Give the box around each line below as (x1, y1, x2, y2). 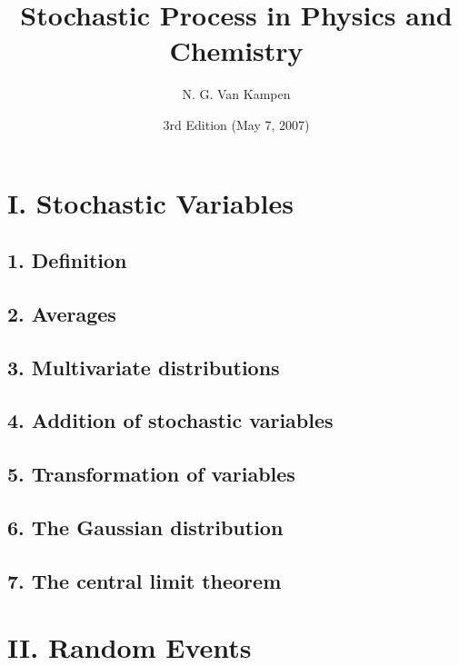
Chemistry (169, 32, 304, 69)
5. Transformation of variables (7, 460, 295, 488)
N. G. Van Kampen (182, 84, 291, 104)
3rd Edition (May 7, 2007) (163, 114, 310, 134)
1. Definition (7, 246, 127, 274)
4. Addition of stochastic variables (7, 406, 334, 434)
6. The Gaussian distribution (7, 512, 284, 541)
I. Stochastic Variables (7, 184, 294, 221)
